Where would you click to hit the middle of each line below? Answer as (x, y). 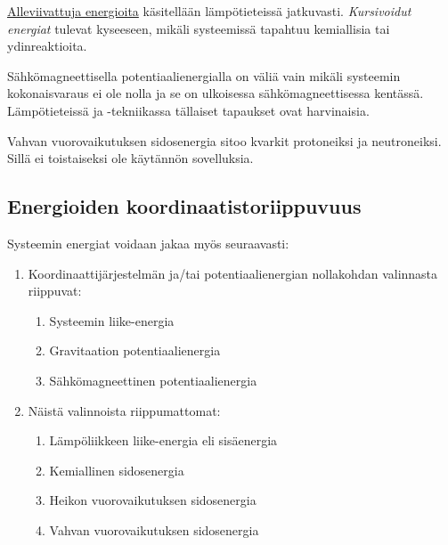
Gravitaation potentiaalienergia (135, 350)
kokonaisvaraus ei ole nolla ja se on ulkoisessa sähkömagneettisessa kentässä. (216, 93)
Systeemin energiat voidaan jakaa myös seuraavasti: (148, 243)
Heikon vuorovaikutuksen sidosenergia (153, 500)
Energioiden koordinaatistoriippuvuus (184, 206)
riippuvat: (55, 291)
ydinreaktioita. (47, 46)
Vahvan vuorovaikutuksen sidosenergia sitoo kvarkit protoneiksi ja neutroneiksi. (224, 140)
